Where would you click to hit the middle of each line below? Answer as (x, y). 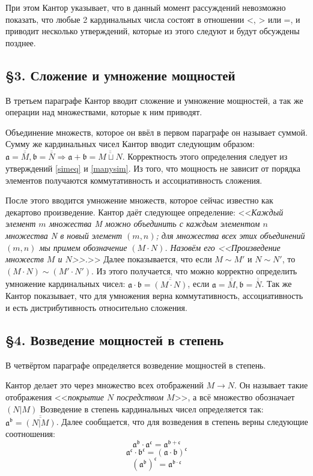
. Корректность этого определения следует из (205, 156)
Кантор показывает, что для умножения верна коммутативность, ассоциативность (154, 296)
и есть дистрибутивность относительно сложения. (96, 307)
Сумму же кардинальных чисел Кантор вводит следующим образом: (130, 144)
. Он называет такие (271, 385)
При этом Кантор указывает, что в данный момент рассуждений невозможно (146, 7)
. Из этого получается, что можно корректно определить (194, 270)
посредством (140, 396)
